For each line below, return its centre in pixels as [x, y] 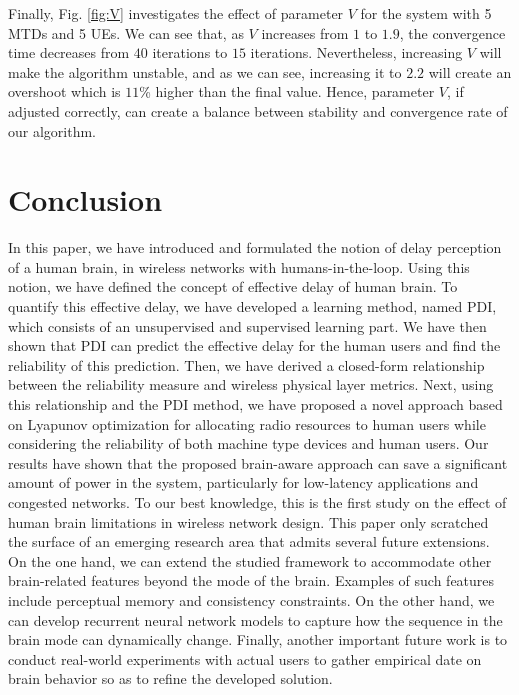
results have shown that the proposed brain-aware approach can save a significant [258, 462]
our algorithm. [52, 130]
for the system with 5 [426, 13]
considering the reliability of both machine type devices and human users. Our [248, 443]
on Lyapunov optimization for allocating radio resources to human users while [247, 423]
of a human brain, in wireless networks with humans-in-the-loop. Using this [239, 266]
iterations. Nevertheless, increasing [356, 52]
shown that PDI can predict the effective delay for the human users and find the [254, 345]
